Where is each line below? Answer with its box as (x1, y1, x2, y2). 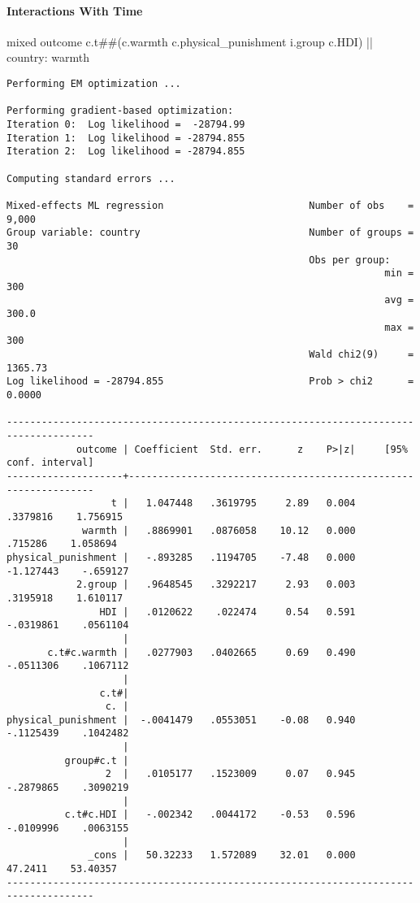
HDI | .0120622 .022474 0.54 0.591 (99, 606, 356, 618)
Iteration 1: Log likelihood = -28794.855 (6, 132, 245, 144)
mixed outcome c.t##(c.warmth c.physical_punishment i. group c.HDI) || (6, 33, 373, 50)
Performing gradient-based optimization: (6, 105, 234, 117)
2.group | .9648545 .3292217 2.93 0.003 (76, 579, 356, 591)
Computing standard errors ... (6, 172, 175, 185)
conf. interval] (6, 457, 94, 469)
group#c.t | (64, 754, 129, 766)
